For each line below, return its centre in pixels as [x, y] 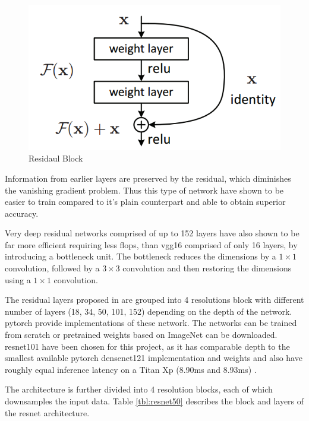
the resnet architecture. [47, 412]
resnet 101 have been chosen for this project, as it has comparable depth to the [147, 346]
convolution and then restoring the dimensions [207, 268]
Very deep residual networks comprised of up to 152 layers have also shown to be [152, 233]
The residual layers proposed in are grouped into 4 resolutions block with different [154, 300]
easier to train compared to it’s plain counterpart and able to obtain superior [145, 202]
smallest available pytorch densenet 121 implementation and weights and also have [154, 358]
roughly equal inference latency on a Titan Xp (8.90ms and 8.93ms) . [131, 369]
